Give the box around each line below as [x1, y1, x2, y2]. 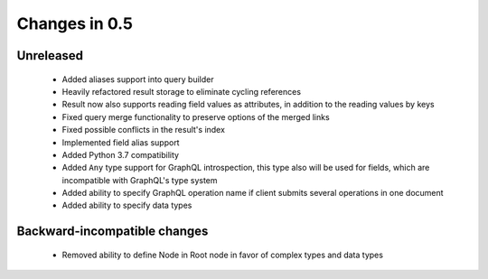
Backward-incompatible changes [16, 224, 209, 239]
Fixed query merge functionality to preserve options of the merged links [61, 111, 330, 122]
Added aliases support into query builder [61, 73, 214, 85]
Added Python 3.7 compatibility [61, 149, 180, 160]
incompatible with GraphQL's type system [61, 174, 218, 185]
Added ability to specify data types [61, 200, 192, 211]
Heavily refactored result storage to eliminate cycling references [61, 86, 302, 97]
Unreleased [16, 48, 84, 63]
